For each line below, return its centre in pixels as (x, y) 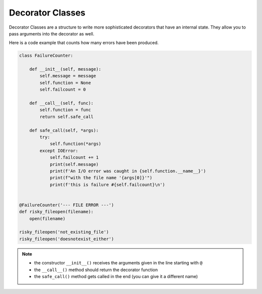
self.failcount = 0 (63, 90)
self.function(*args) (75, 144)
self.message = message (68, 76)
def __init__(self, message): (65, 69)
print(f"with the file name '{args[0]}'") (101, 178)
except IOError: (59, 151)
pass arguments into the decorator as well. (52, 33)
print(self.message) (74, 164)
